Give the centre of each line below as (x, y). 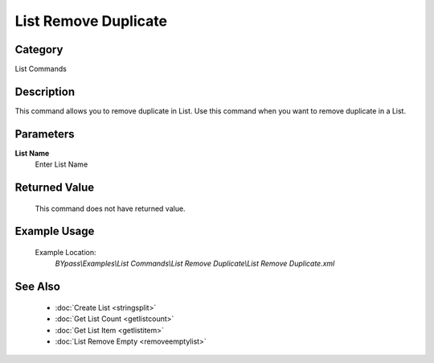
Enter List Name (61, 164)
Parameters (45, 134)
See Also (37, 287)
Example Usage (55, 231)
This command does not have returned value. (110, 208)
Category (39, 49)
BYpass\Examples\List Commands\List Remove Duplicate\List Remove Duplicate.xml (195, 264)
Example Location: (66, 253)
